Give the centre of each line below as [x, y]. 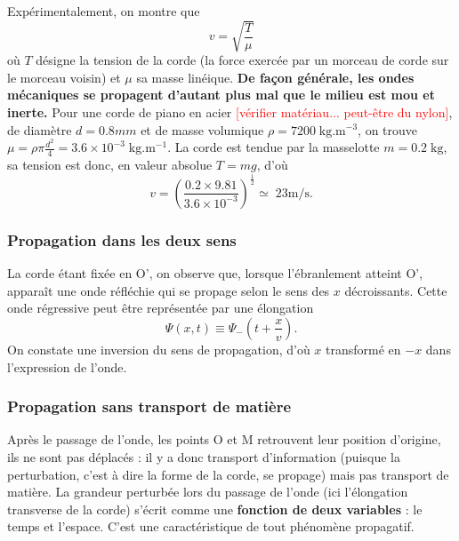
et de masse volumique [202, 129]
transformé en [363, 349]
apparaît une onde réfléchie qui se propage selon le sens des [169, 290]
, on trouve [388, 129]
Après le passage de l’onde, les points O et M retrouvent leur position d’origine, [224, 439]
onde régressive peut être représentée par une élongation [161, 308]
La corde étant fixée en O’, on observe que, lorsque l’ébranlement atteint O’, [215, 273]
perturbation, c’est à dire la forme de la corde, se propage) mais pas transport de [228, 474]
